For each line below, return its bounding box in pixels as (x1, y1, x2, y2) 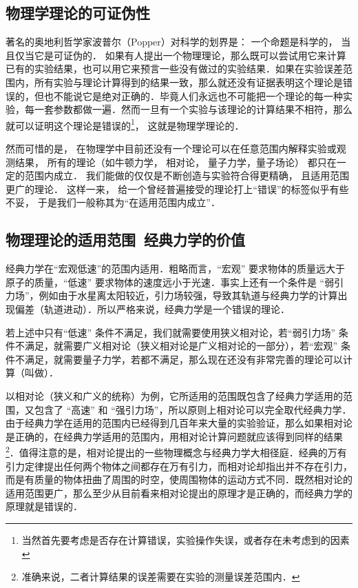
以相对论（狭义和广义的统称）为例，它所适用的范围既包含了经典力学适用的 (6, 388, 343, 403)
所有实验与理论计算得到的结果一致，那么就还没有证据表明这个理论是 (34, 74, 343, 89)
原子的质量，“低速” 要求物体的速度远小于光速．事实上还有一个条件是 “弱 (6, 274, 335, 289)
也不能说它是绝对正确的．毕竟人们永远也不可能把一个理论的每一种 (43, 88, 343, 103)
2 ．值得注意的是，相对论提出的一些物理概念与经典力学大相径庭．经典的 (6, 443, 328, 459)
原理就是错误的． (6, 499, 83, 514)
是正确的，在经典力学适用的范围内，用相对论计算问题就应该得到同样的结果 (6, 429, 343, 443)
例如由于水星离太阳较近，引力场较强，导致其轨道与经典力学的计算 (39, 288, 338, 303)
